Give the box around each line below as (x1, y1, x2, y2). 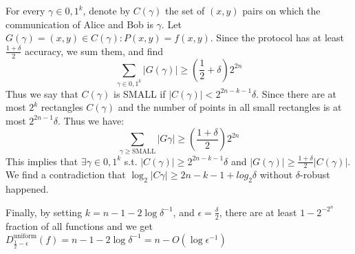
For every (6, 3, 45, 17)
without (259, 167, 293, 182)
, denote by (83, 3, 131, 17)
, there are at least (219, 204, 297, 219)
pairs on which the (242, 3, 321, 17)
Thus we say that (6, 86, 78, 100)
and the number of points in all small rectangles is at (118, 100, 342, 114)
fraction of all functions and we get (6, 218, 153, 233)
